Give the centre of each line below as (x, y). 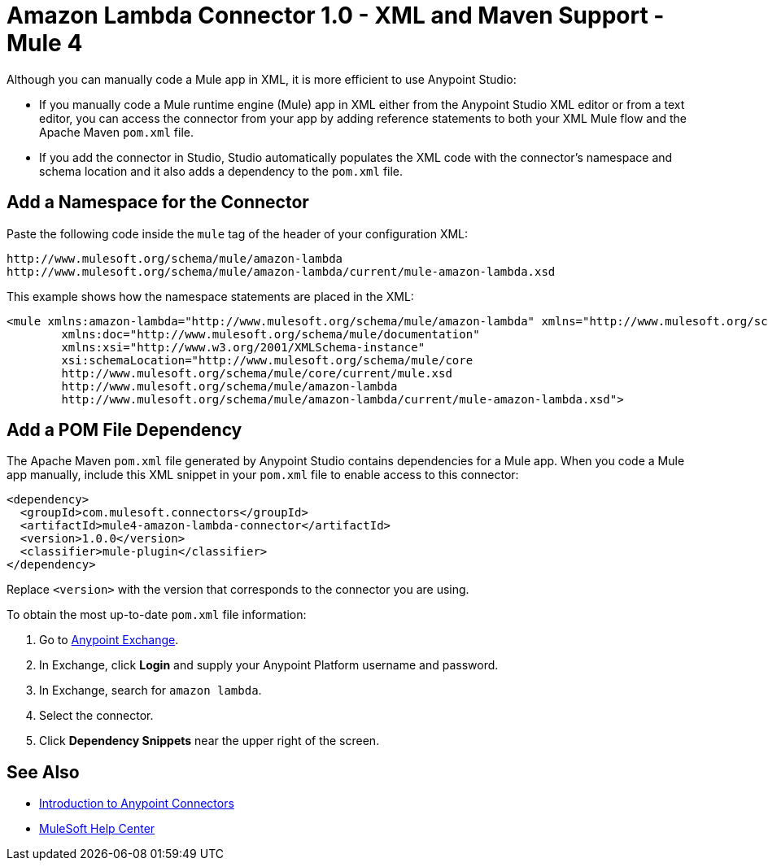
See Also (43, 772)
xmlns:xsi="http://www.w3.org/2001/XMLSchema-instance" (243, 347)
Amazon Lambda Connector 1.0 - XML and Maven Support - (336, 15)
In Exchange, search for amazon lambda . (151, 691)
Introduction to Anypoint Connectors (137, 804)
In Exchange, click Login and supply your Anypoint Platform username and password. (269, 665)
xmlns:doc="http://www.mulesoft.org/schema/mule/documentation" (271, 334)
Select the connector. (96, 716)
